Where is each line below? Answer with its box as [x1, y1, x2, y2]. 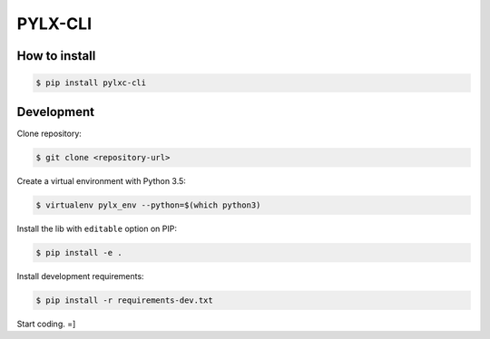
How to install [16, 48, 96, 63]
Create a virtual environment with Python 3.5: [16, 175, 186, 186]
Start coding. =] [16, 318, 76, 329]
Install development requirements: [16, 270, 144, 281]
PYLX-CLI [16, 14, 93, 34]
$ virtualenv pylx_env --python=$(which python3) [35, 199, 261, 210]
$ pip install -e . [35, 247, 122, 257]
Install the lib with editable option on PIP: [16, 223, 177, 234]
